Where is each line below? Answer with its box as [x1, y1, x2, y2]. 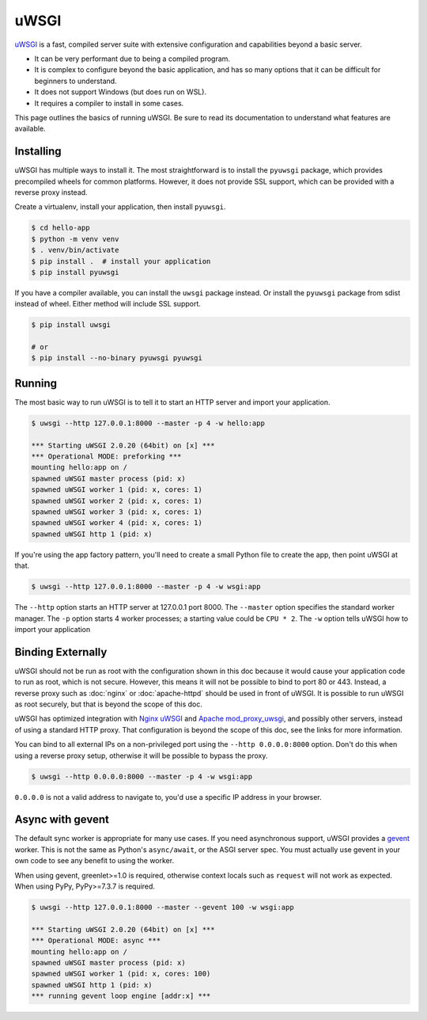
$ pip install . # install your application [31, 257, 211, 265]
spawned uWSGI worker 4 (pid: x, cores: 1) [31, 519, 203, 527]
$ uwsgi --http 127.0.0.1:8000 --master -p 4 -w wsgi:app [31, 582, 261, 592]
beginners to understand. [34, 76, 118, 86]
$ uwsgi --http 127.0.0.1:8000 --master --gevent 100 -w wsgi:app [31, 903, 294, 912]
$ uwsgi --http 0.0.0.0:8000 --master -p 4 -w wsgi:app [31, 772, 253, 781]
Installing [14, 145, 62, 158]
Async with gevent [14, 813, 110, 827]
